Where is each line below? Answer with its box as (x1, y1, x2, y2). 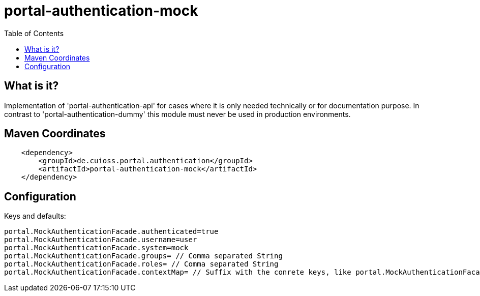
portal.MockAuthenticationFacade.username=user (4, 235, 197, 244)
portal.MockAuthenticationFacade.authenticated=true (4, 227, 219, 236)
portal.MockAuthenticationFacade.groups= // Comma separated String (4, 252, 283, 260)
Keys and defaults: (4, 212, 66, 221)
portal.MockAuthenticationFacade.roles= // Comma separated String (4, 260, 279, 269)
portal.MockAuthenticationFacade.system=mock (4, 244, 189, 252)
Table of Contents (4, 28, 64, 38)
